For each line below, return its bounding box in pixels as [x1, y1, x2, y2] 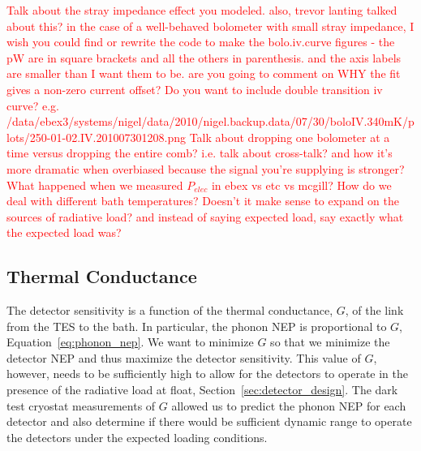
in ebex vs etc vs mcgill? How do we [211, 176, 392, 193]
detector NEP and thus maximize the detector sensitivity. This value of [6, 349, 361, 366]
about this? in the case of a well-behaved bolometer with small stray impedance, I [6, 17, 415, 34]
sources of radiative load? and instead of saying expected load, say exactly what [6, 208, 404, 225]
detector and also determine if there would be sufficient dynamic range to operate [6, 413, 412, 430]
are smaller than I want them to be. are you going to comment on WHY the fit [6, 65, 401, 82]
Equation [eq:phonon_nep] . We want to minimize [6, 333, 254, 350]
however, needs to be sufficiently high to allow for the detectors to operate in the [6, 365, 409, 382]
